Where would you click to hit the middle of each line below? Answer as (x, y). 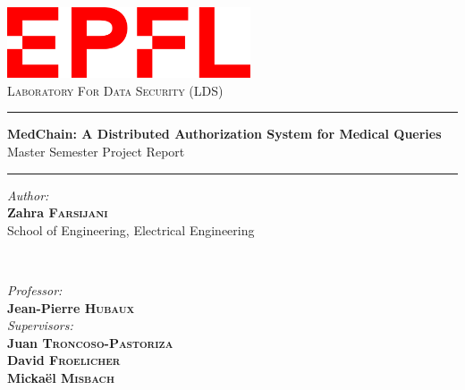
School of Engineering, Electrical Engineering (131, 229)
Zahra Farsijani (58, 212)
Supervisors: (40, 325)
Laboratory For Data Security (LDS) (115, 90)
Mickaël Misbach (61, 377)
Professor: (35, 289)
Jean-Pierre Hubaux (71, 307)
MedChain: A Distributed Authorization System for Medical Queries (224, 134)
